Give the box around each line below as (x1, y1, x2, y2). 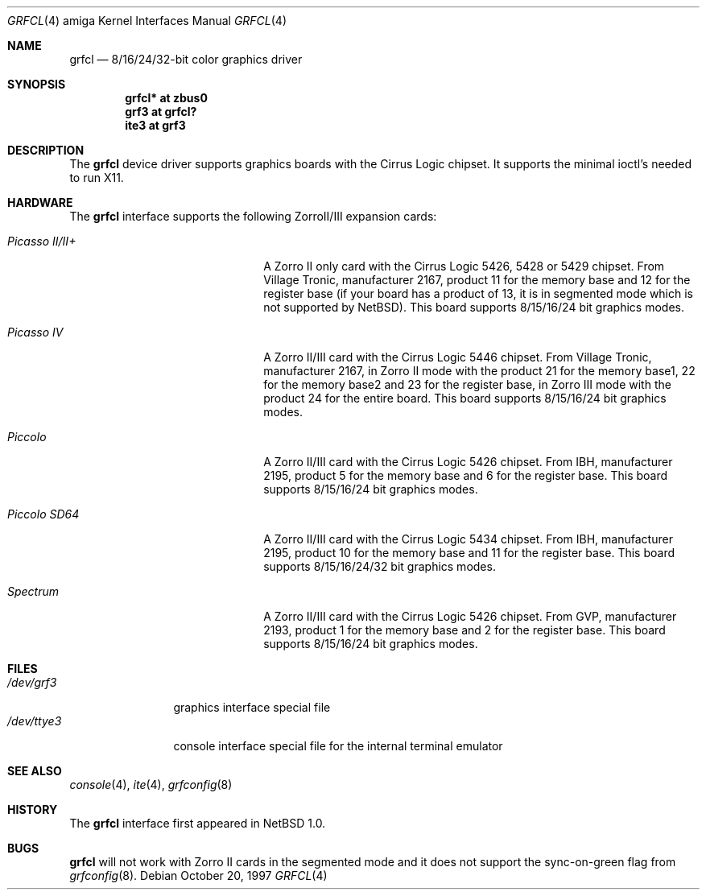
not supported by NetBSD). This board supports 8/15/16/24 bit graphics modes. (263, 300, 684, 314)
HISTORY (7, 803, 58, 816)
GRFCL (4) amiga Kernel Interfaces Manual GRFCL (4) (7, 14, 287, 27)
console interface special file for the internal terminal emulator (173, 739, 503, 753)
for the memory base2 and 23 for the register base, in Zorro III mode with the (263, 378, 671, 391)
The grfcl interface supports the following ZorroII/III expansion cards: (69, 209, 437, 223)
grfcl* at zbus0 (125, 91, 208, 105)
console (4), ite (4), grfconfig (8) (69, 778, 233, 791)
